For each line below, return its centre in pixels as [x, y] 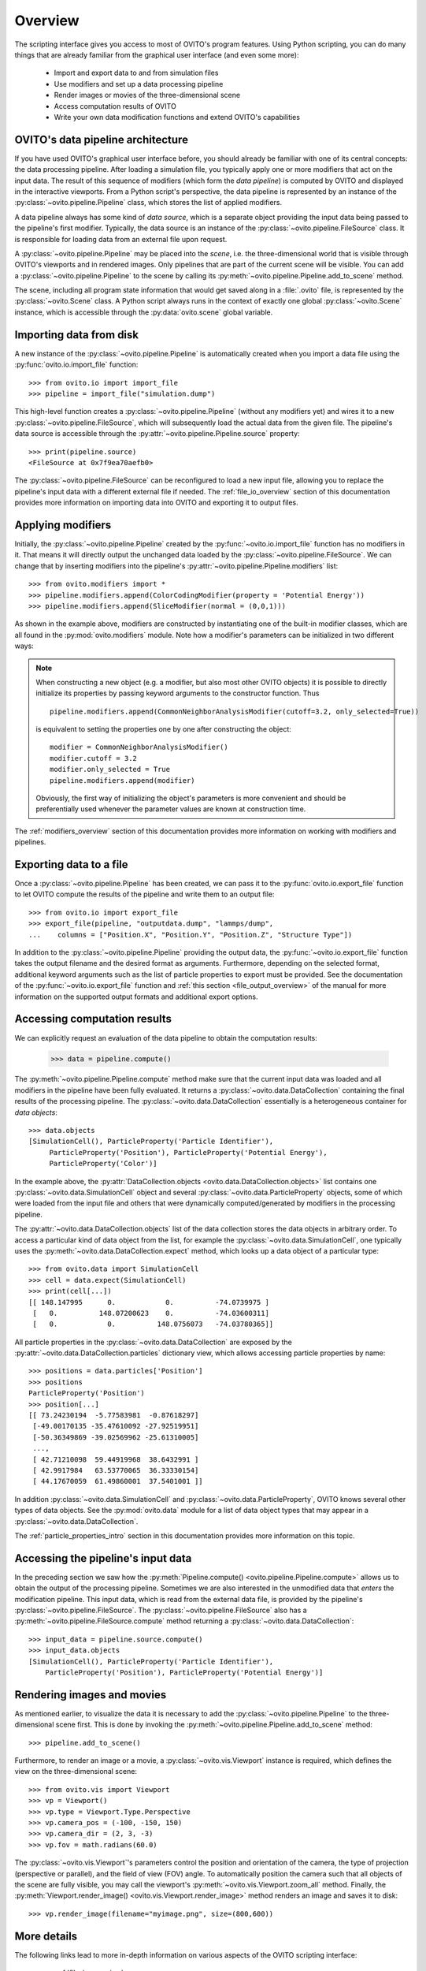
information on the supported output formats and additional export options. [136, 997]
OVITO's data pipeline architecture [102, 139]
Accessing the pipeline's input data [103, 1558]
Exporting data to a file [72, 864]
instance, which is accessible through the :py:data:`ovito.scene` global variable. [144, 312]
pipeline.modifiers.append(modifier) [123, 780]
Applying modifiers [63, 525]
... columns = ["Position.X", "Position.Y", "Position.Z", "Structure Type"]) [191, 935]
